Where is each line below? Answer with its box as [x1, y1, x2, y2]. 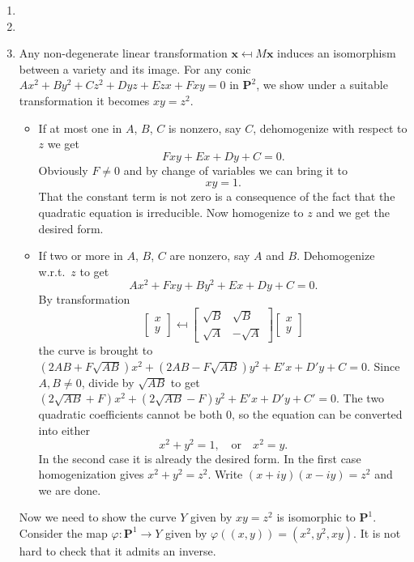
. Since [366, 357, 400, 374]
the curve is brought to [38, 342, 153, 359]
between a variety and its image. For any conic [19, 60, 251, 77]
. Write [207, 466, 243, 483]
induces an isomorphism [277, 45, 396, 62]
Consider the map [19, 524, 108, 541]
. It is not [353, 524, 401, 541]
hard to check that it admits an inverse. [19, 542, 216, 559]
